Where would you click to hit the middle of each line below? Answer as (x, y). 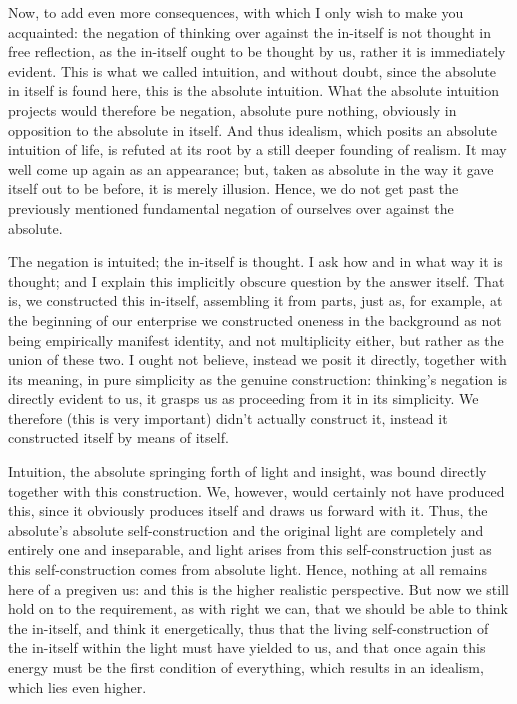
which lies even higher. (77, 686)
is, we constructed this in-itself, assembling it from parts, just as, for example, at (255, 300)
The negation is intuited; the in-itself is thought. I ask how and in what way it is (255, 261)
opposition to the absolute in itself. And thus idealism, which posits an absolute (253, 129)
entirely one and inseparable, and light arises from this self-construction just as (250, 549)
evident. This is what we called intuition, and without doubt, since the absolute (252, 70)
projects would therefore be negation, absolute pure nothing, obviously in (232, 109)
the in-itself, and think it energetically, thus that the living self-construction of (248, 627)
